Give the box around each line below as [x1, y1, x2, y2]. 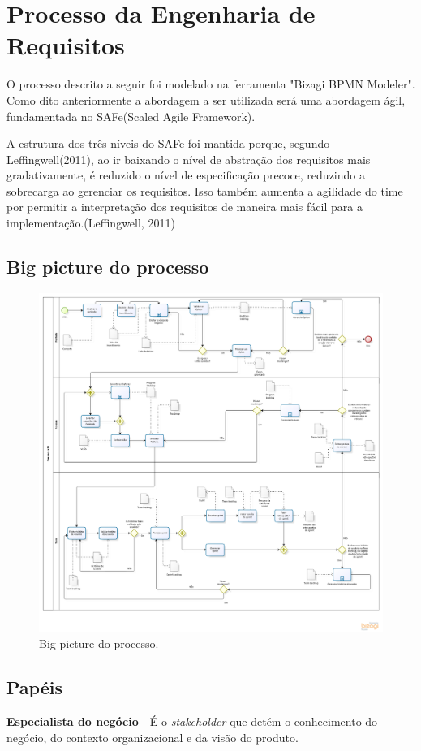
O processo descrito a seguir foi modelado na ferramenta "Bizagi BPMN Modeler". [6, 76, 415, 93]
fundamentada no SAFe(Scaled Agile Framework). [6, 107, 256, 124]
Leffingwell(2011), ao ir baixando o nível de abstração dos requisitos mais [6, 150, 371, 167]
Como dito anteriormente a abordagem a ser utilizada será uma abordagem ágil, [6, 91, 406, 108]
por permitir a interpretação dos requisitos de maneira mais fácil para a [6, 198, 363, 215]
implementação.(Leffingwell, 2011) [6, 214, 175, 231]
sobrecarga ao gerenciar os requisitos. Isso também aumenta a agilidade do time [6, 182, 403, 199]
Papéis [6, 675, 62, 700]
